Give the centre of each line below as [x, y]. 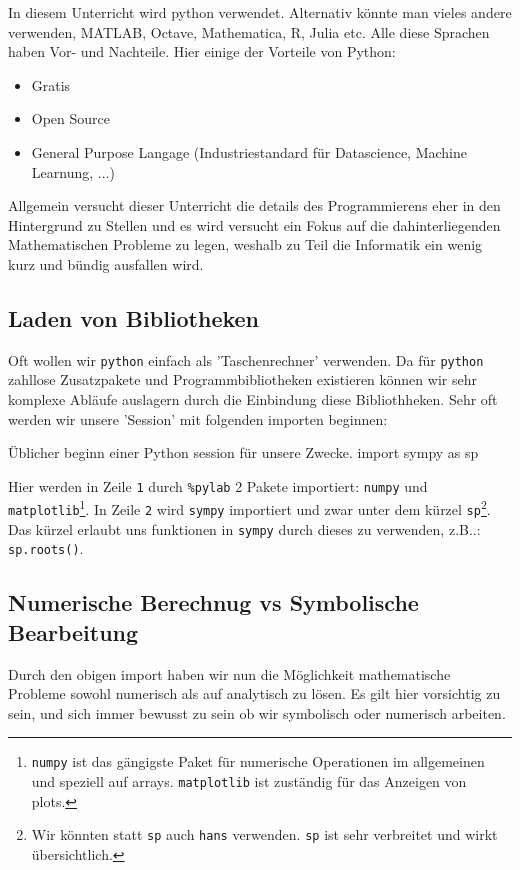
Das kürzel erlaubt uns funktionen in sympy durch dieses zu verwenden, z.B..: [244, 528]
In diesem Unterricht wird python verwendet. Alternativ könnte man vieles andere [260, 12]
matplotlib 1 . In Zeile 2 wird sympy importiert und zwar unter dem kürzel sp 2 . [249, 508]
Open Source [71, 118]
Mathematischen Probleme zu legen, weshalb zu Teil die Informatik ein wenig [245, 244]
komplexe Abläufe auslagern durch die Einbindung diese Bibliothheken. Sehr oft [253, 398]
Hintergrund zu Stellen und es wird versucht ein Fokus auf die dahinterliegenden [254, 224]
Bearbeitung [73, 631]
